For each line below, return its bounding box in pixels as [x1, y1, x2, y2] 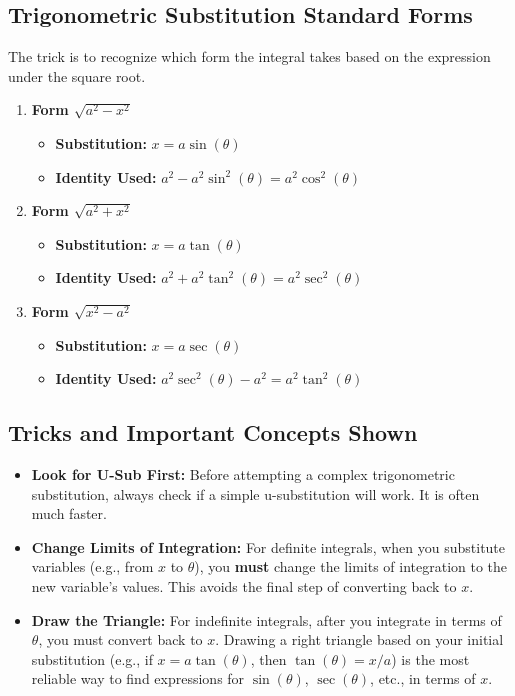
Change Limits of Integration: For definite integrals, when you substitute [31, 536, 506, 557]
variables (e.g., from [31, 556, 154, 577]
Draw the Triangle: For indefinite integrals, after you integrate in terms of [31, 609, 502, 630]
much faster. [31, 503, 107, 524]
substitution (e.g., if [31, 648, 153, 669]
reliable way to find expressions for [31, 668, 245, 689]
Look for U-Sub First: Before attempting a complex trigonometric [31, 463, 455, 484]
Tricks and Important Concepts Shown [8, 417, 418, 448]
